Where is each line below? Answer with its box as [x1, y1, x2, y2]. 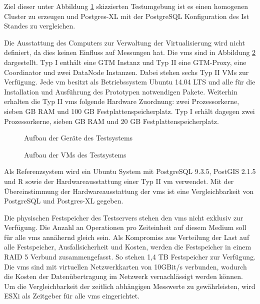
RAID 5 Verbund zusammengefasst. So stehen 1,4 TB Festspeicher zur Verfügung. [4, 251, 256, 262]
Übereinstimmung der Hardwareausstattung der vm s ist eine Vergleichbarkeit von [4, 185, 254, 196]
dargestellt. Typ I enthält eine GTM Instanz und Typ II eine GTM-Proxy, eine [4, 56, 246, 67]
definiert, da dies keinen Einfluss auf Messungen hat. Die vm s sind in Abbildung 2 [4, 47, 256, 57]
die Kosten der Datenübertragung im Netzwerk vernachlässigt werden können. [4, 271, 243, 281]
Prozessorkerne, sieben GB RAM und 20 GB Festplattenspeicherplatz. [4, 115, 219, 126]
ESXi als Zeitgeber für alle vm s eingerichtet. [4, 290, 140, 301]
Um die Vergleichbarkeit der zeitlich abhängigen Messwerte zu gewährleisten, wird [4, 280, 255, 291]
